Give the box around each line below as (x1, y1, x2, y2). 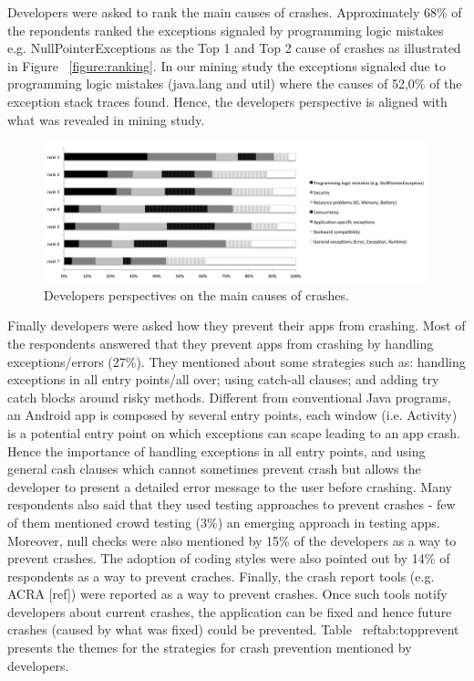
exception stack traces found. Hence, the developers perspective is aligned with (7, 91, 448, 110)
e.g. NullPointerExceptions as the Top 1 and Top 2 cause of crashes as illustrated (7, 38, 461, 58)
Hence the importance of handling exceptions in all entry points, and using (7, 441, 426, 460)
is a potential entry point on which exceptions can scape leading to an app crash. (7, 423, 460, 442)
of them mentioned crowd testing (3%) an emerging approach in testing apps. (7, 512, 440, 531)
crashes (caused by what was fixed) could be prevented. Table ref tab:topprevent (7, 620, 459, 639)
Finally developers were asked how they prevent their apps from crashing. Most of (7, 316, 466, 335)
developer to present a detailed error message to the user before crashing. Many (7, 477, 452, 496)
